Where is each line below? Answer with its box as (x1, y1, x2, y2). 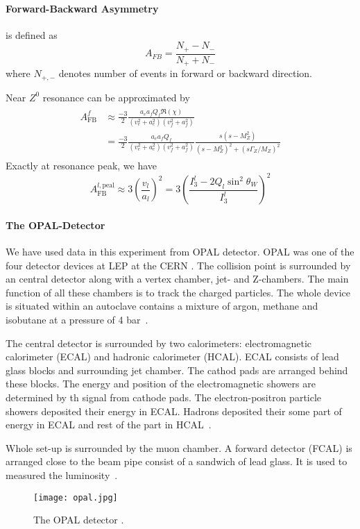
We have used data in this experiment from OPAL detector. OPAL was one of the (6, 244, 354, 259)
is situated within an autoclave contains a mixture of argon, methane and (6, 299, 318, 313)
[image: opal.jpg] (33, 492, 118, 503)
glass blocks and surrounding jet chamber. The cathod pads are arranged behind (6, 362, 348, 377)
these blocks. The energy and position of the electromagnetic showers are (6, 376, 316, 391)
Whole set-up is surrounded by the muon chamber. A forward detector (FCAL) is (6, 440, 352, 455)
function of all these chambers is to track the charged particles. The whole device (6, 285, 351, 299)
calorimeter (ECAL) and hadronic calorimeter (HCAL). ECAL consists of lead (6, 349, 339, 364)
